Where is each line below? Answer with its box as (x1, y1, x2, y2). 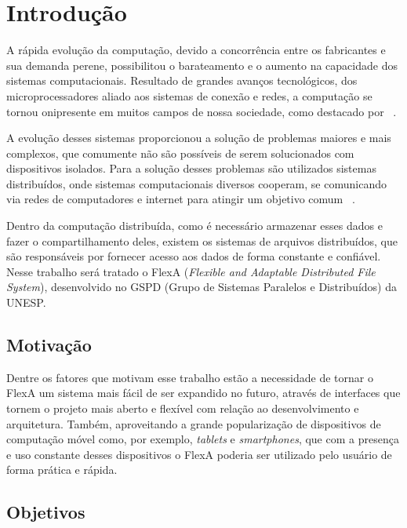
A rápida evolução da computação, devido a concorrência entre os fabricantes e (6, 42, 386, 58)
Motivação (6, 333, 92, 357)
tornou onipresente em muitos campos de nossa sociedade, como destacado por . (6, 103, 397, 119)
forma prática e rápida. (6, 461, 118, 478)
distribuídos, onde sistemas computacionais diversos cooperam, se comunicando (6, 175, 387, 191)
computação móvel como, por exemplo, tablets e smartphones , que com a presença (6, 431, 399, 447)
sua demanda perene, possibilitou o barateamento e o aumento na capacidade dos (6, 56, 398, 73)
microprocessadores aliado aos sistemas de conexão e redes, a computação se (6, 87, 372, 104)
